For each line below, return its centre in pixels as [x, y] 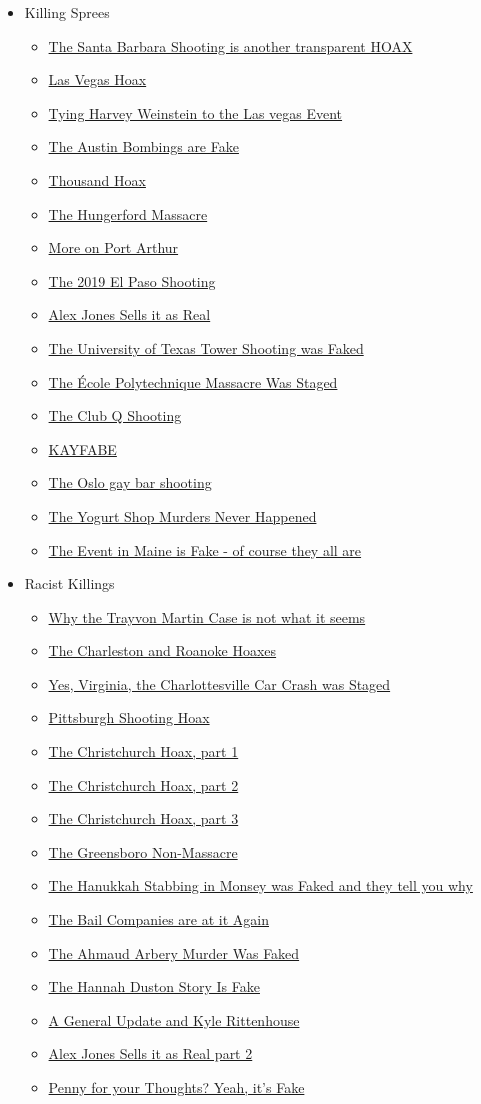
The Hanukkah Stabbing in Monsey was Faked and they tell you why [260, 885]
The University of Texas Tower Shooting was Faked [206, 347]
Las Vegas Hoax [97, 79]
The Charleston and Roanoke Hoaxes [162, 650]
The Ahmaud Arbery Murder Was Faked [174, 952]
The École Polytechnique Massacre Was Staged [193, 381]
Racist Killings [69, 583]
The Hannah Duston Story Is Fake [154, 986]
